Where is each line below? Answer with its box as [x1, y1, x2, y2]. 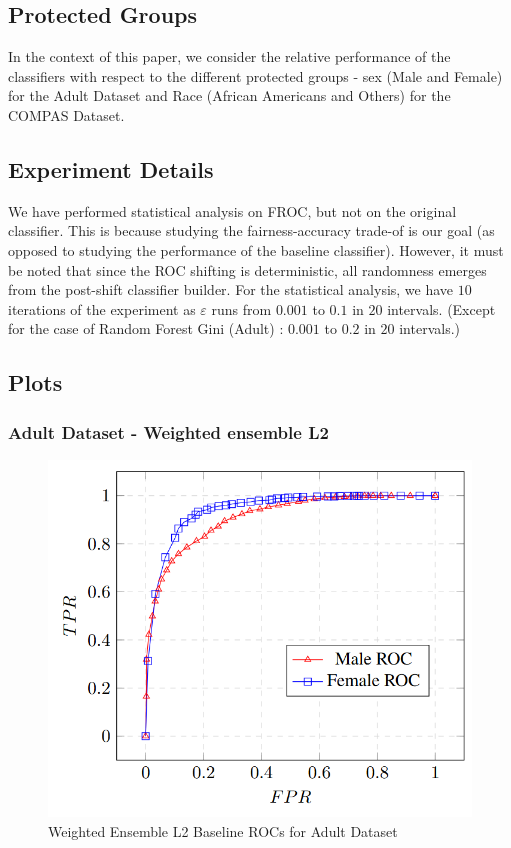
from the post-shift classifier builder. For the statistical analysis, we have [8, 279, 454, 300]
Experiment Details [8, 153, 214, 184]
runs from [211, 298, 272, 319]
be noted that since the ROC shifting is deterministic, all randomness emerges [8, 259, 487, 280]
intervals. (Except [387, 298, 496, 319]
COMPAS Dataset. [8, 104, 125, 125]
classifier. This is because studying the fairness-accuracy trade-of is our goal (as [8, 220, 495, 241]
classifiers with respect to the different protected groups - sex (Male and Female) [8, 65, 503, 86]
